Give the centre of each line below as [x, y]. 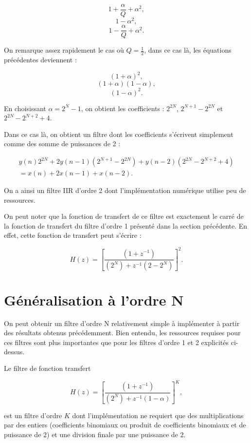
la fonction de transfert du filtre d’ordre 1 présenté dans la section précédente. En [126, 225]
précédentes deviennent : [40, 60]
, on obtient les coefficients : [123, 108]
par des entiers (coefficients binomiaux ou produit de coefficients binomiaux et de [125, 425]
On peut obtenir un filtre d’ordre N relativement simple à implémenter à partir [122, 323]
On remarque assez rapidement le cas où [64, 50]
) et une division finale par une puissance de [112, 434]
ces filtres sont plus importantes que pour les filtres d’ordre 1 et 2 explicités [117, 342]
